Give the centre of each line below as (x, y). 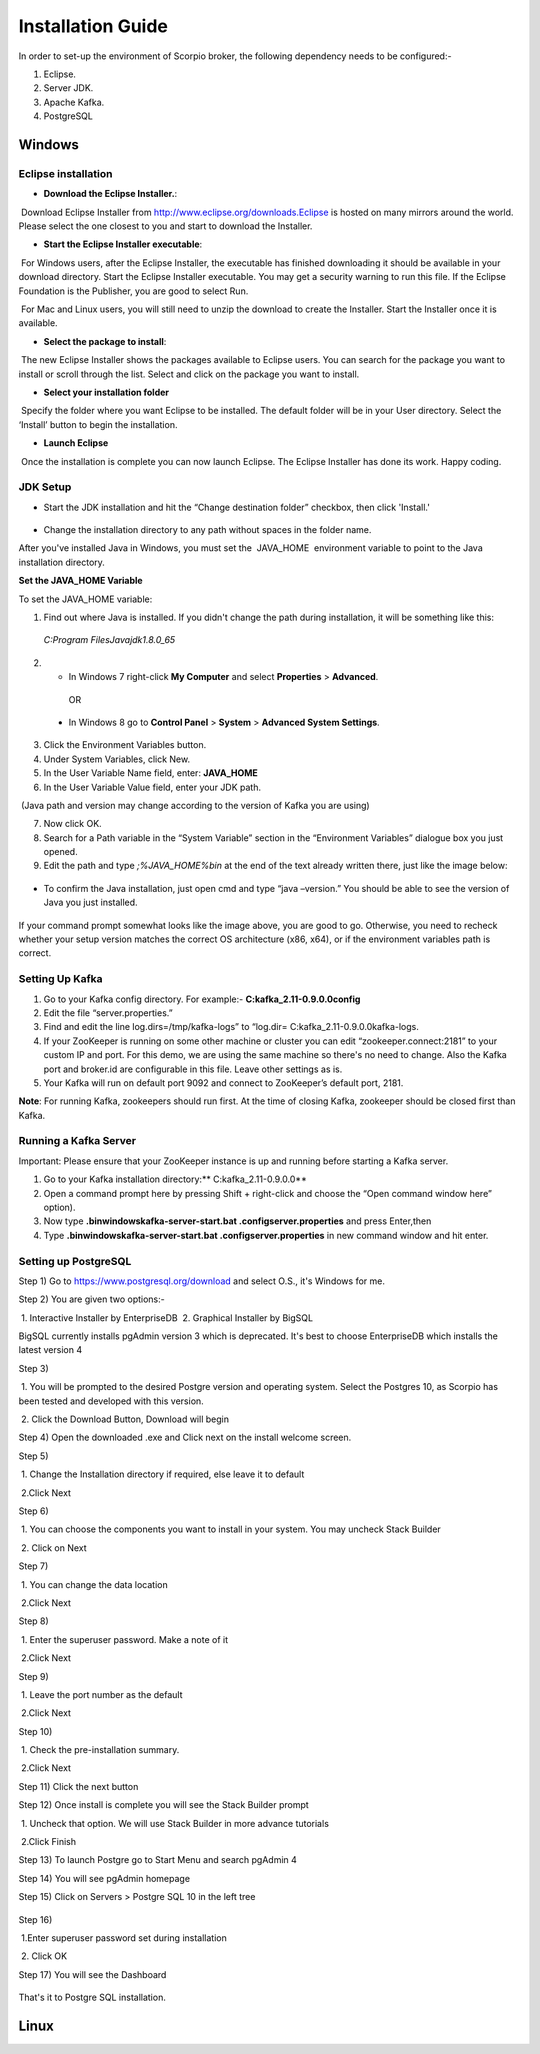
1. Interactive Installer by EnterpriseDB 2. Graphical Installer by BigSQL (167, 1317)
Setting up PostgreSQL (75, 1261)
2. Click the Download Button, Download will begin (125, 1419)
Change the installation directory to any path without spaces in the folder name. (207, 530)
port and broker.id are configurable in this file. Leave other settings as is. (193, 1069)
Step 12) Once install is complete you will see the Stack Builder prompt (163, 1805)
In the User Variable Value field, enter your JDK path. (152, 787)
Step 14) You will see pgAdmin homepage (104, 1878)
